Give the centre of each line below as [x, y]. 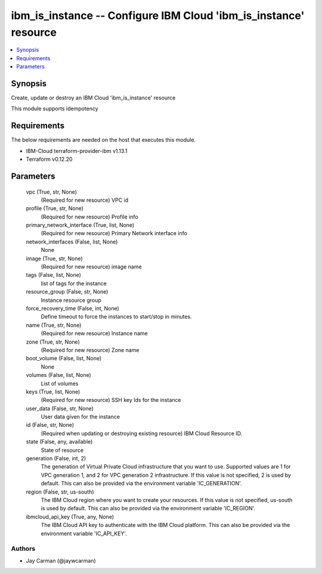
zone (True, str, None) [53, 342]
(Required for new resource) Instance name [95, 333]
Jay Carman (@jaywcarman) [61, 560]
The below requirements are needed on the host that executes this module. [103, 140]
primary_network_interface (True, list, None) [80, 225]
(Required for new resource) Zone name [90, 350]
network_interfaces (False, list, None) [72, 242]
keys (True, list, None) [53, 391]
